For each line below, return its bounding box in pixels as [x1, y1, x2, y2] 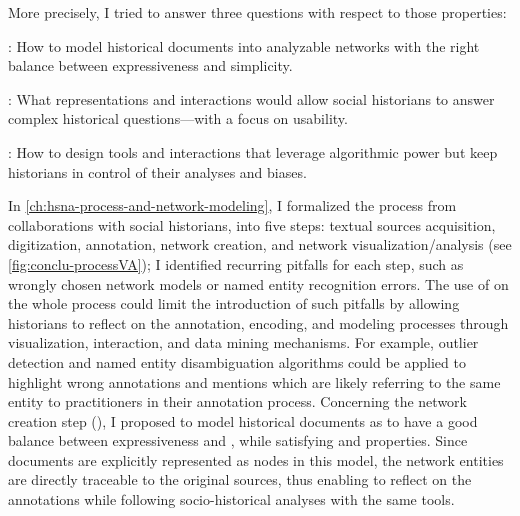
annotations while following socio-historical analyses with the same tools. [8, 489, 455, 510]
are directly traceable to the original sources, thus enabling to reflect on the [8, 469, 472, 490]
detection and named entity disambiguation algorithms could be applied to [8, 351, 466, 372]
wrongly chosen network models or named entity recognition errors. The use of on [8, 273, 509, 294]
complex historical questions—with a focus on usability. [8, 108, 348, 129]
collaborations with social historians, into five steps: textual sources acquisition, [8, 214, 496, 235]
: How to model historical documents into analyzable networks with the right [8, 35, 480, 56]
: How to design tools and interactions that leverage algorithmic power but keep [8, 141, 498, 162]
